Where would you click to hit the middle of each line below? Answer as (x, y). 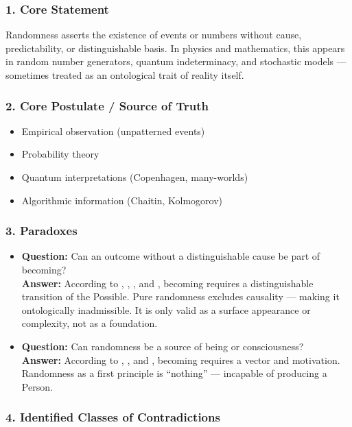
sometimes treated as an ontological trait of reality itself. (125, 75)
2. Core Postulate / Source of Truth (107, 105)
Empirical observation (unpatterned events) (113, 131)
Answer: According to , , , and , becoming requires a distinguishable (167, 283)
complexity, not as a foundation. (90, 323)
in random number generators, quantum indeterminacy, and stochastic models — (176, 61)
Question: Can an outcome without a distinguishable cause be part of (171, 256)
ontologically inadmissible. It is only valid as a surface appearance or (166, 309)
